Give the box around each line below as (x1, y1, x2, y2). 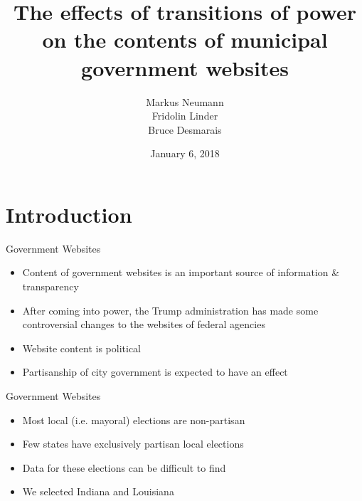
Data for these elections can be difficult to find (22, 460, 226, 475)
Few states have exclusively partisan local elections (22, 436, 244, 451)
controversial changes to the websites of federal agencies (22, 317, 265, 332)
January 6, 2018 (150, 146, 220, 161)
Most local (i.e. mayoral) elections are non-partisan (22, 412, 245, 427)
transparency (22, 279, 79, 293)
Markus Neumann (146, 94, 224, 109)
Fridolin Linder (151, 108, 218, 123)
